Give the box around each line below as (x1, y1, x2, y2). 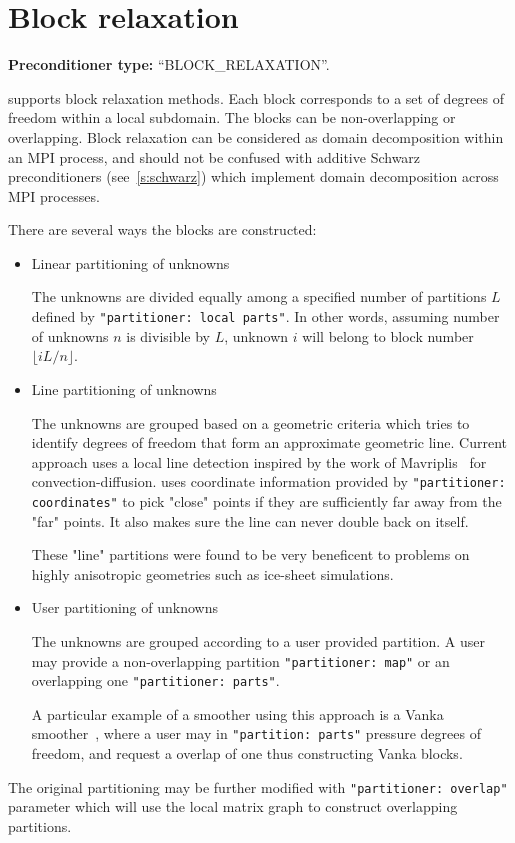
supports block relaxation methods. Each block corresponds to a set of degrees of (8, 87, 504, 108)
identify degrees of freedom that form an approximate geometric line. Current (31, 432, 507, 453)
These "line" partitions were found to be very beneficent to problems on (31, 544, 470, 565)
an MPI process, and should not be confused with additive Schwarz (8, 146, 421, 167)
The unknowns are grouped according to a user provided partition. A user (31, 630, 486, 651)
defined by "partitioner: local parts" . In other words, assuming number (31, 306, 500, 327)
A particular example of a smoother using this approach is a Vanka (31, 703, 444, 724)
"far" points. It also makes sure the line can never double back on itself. (31, 510, 469, 531)
